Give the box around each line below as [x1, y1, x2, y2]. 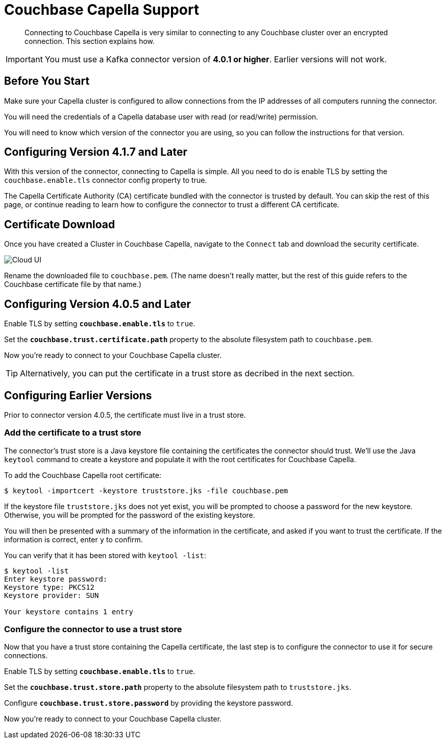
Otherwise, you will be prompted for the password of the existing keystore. [4, 510, 255, 519]
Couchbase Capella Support [4, 1, 200, 18]
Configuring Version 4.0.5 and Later [4, 297, 191, 310]
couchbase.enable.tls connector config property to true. [4, 176, 207, 185]
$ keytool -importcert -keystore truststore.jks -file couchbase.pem [4, 486, 288, 495]
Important [6, 54, 43, 64]
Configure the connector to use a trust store [4, 624, 182, 635]
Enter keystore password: [4, 574, 108, 583]
